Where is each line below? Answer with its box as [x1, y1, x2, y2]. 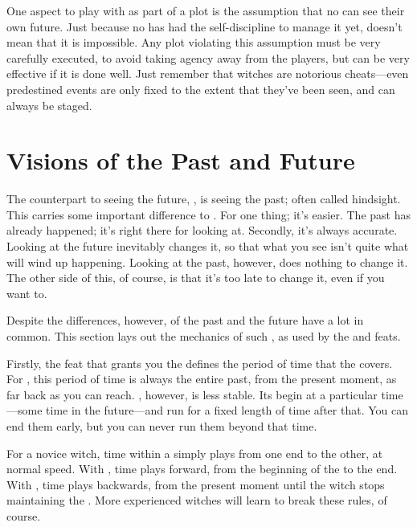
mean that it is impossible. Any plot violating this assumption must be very [6, 34, 381, 51]
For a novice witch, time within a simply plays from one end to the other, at [6, 444, 383, 461]
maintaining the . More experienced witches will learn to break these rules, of [6, 492, 387, 509]
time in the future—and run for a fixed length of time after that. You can [46, 402, 408, 419]
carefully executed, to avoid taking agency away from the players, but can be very [6, 49, 410, 66]
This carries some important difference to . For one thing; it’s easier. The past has [6, 206, 411, 223]
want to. [6, 284, 47, 301]
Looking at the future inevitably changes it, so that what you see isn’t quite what [6, 238, 409, 255]
